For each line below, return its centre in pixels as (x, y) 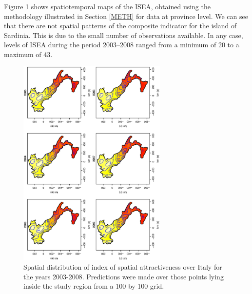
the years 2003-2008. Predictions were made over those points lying (124, 276)
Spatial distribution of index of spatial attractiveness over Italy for (123, 267)
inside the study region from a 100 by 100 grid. (94, 286)
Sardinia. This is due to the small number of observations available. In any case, (124, 35)
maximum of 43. (28, 54)
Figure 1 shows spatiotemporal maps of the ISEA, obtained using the (107, 6)
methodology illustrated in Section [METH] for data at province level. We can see (126, 16)
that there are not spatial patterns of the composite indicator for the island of (120, 26)
